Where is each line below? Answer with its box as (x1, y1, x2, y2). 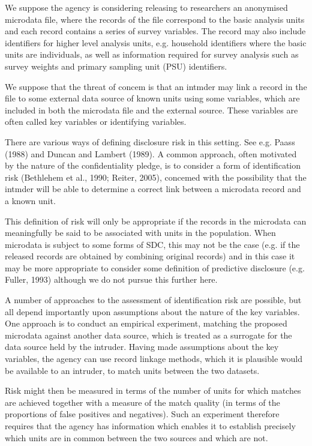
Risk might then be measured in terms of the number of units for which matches (5, 384, 301, 397)
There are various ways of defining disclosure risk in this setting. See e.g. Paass (5, 135, 295, 148)
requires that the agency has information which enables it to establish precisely (5, 420, 296, 432)
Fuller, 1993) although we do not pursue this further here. (5, 273, 218, 286)
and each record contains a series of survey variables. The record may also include (5, 25, 306, 37)
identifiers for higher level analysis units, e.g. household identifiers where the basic (5, 36, 307, 49)
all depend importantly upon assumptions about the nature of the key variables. (5, 305, 300, 318)
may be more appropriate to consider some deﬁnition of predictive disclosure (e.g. (5, 261, 305, 274)
